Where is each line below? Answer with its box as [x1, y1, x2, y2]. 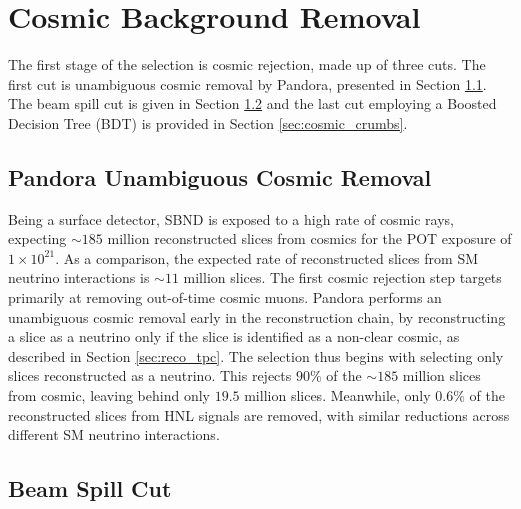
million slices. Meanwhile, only [244, 385, 431, 406]
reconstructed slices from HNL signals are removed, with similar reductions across [8, 404, 510, 425]
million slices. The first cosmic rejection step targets [183, 267, 502, 288]
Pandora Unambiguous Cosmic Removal [8, 161, 432, 192]
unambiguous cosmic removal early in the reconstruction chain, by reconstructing [8, 306, 506, 327]
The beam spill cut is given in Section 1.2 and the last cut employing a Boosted [8, 93, 497, 114]
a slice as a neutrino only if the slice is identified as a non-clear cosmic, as [8, 326, 460, 347]
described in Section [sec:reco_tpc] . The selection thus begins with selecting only [8, 345, 504, 366]
